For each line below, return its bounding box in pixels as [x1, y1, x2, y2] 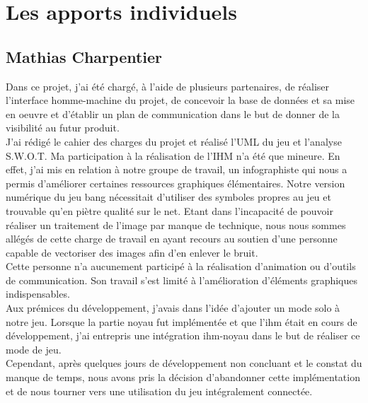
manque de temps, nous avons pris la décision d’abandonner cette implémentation [6, 370, 360, 385]
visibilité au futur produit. [6, 120, 120, 135]
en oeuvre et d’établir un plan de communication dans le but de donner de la [6, 106, 340, 121]
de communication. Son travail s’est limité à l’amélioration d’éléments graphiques [6, 272, 358, 287]
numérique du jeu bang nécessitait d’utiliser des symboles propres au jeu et [6, 189, 331, 204]
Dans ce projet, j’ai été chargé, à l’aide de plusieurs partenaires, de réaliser [6, 78, 330, 93]
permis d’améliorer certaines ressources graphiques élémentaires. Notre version [6, 175, 345, 190]
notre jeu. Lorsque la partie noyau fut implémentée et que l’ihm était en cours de [6, 314, 357, 329]
